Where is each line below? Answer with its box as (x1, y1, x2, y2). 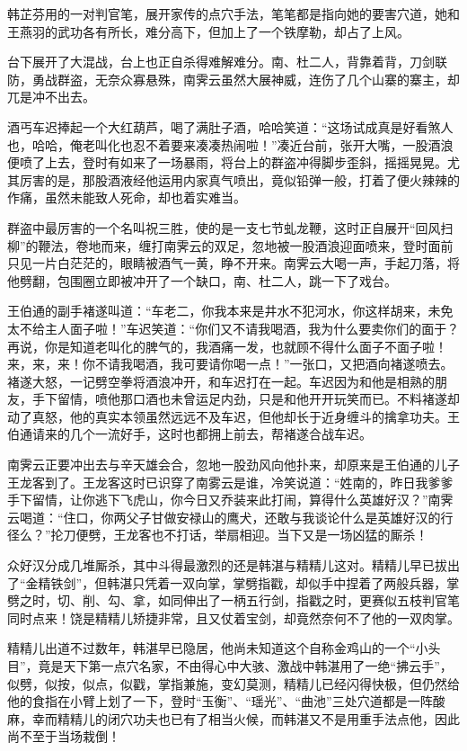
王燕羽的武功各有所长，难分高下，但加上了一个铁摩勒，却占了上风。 (7, 22, 410, 40)
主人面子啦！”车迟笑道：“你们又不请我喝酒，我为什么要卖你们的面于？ (44, 318, 460, 337)
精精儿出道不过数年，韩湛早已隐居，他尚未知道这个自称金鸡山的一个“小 (7, 639, 428, 657)
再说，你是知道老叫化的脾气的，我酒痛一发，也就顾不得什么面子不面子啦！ (7, 336, 447, 355)
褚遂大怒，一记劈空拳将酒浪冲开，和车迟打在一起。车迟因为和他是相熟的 (7, 371, 435, 390)
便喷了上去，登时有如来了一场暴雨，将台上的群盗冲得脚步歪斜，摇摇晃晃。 (7, 153, 447, 172)
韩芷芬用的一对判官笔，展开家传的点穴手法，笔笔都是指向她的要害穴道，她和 (7, 4, 460, 22)
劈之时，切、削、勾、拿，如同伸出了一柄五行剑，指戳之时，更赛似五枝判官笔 (7, 591, 460, 610)
